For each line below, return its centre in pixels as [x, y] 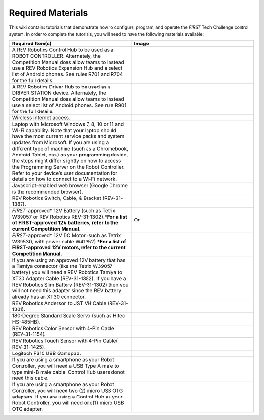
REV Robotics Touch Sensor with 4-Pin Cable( [65, 341]
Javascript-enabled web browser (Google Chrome [70, 186]
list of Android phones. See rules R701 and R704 [67, 74]
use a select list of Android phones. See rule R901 [69, 105]
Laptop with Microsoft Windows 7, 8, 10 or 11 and [68, 124]
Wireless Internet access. [41, 118]
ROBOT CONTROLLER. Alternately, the [56, 56]
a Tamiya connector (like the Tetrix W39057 [62, 266]
